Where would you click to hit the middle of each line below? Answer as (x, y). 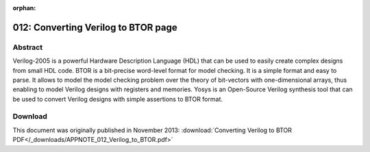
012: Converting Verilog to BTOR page (95, 27)
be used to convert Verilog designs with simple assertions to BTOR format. (118, 99)
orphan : (24, 8)
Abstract (28, 47)
